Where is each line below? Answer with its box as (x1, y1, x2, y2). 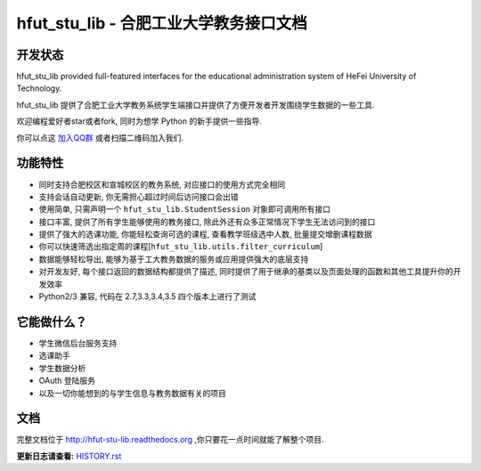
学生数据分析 (38, 362, 86, 373)
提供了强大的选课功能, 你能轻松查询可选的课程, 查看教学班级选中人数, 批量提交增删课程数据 (38, 229, 372, 240)
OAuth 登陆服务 (38, 375, 95, 386)
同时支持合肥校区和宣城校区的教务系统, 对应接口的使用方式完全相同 (38, 179, 285, 190)
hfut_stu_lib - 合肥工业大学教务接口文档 (16, 13, 307, 33)
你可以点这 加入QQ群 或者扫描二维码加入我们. (16, 132, 184, 142)
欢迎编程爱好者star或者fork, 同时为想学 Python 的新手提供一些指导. (16, 116, 262, 126)
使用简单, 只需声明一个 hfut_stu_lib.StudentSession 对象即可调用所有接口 (38, 204, 331, 215)
